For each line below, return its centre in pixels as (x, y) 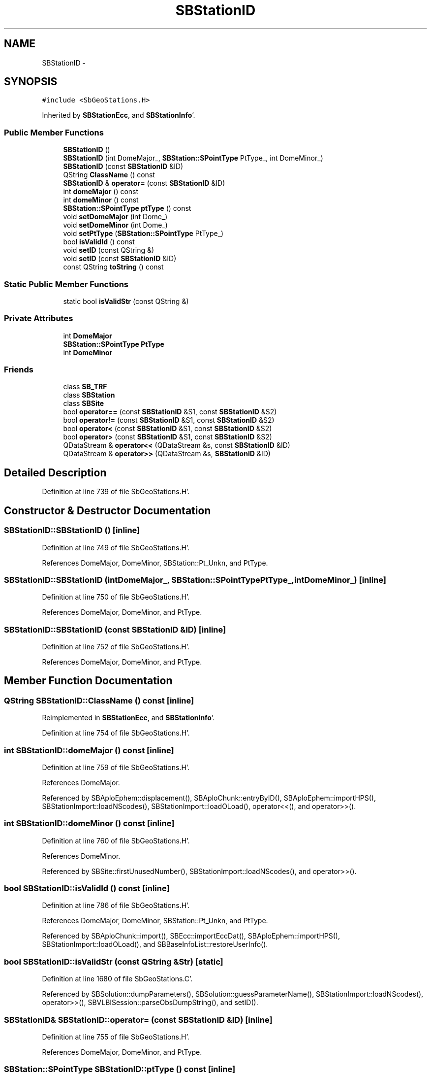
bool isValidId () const (99, 242)
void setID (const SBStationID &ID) (120, 259)
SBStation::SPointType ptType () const (127, 208)
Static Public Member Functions (66, 284)
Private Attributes (39, 319)
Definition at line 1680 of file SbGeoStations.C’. (117, 979)
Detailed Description (55, 472)
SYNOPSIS (31, 82)
